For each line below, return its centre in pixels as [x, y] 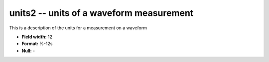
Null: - [28, 51]
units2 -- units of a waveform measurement [101, 13]
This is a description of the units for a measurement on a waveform [78, 28]
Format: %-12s [37, 44]
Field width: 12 [37, 37]
